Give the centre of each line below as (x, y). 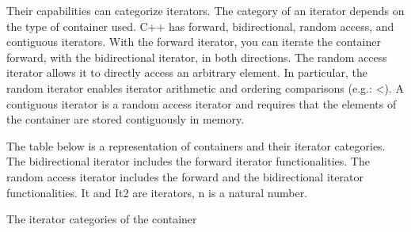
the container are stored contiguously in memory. (126, 119)
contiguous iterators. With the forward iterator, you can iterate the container (194, 42)
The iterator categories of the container (102, 219)
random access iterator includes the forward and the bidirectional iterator (185, 176)
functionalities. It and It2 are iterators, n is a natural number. (157, 192)
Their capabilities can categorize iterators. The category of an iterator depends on (205, 10)
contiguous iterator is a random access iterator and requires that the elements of (202, 103)
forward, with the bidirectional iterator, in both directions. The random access (197, 57)
